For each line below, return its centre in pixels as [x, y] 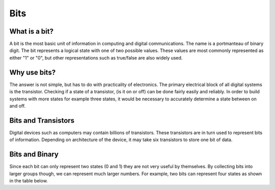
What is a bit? [31, 31]
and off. [18, 106]
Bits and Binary [34, 155]
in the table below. [29, 180]
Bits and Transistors [42, 120]
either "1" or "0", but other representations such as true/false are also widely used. [96, 58]
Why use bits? [33, 72]
